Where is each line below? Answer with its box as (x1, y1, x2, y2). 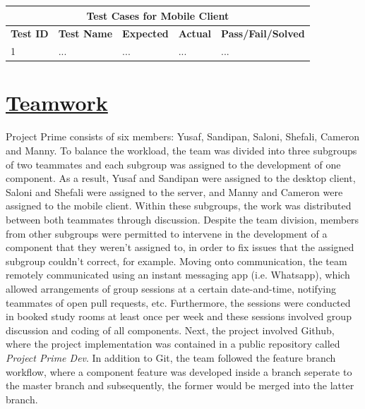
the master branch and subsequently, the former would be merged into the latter (6, 378, 354, 393)
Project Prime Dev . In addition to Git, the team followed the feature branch (6, 350, 336, 365)
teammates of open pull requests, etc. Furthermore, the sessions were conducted (6, 295, 351, 310)
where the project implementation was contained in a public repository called (6, 336, 340, 351)
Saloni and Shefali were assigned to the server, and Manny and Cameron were (6, 184, 343, 199)
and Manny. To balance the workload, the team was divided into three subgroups (6, 143, 357, 157)
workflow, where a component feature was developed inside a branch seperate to (6, 364, 352, 379)
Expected (122, 26, 169, 41)
